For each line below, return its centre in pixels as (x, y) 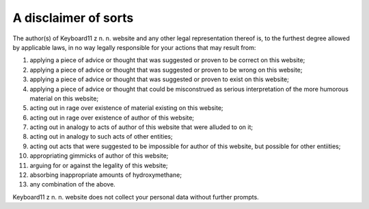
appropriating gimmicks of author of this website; (99, 156)
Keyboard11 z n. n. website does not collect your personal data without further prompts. (136, 197)
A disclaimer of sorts (73, 18)
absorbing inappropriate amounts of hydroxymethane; (106, 175)
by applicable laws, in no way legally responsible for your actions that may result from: (134, 47)
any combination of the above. (72, 184)
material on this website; (64, 98)
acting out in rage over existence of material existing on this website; (126, 108)
